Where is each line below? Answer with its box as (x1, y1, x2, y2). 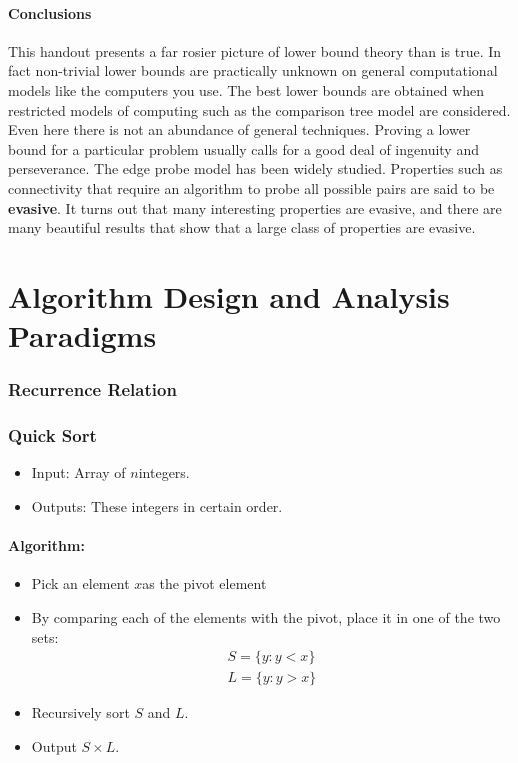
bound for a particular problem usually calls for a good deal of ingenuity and (8, 138, 479, 159)
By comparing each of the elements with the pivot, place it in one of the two (31, 606, 501, 627)
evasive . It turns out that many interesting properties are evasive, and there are (8, 197, 502, 218)
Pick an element (31, 573, 130, 594)
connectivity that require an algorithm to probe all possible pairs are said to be (8, 177, 495, 198)
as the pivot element (142, 573, 267, 594)
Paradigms (8, 315, 157, 356)
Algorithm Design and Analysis (8, 275, 450, 316)
